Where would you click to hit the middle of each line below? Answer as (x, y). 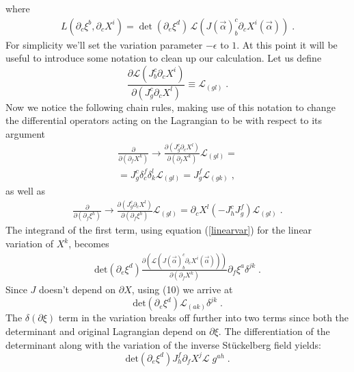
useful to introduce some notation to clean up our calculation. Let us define (164, 58)
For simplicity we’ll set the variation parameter (104, 44)
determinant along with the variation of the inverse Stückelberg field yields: (163, 344)
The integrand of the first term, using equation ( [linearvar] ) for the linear (159, 230)
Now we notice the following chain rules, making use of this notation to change (171, 107)
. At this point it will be (287, 44)
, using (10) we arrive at (182, 289)
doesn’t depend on (78, 289)
